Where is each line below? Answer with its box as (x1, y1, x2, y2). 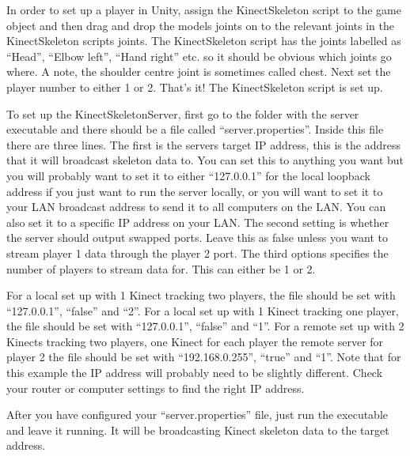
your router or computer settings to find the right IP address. (6, 379, 305, 396)
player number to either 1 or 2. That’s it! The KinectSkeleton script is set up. (6, 78, 383, 95)
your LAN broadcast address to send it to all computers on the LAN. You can (6, 198, 386, 215)
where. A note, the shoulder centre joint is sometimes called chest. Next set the (6, 63, 391, 80)
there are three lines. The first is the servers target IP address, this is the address (6, 136, 401, 153)
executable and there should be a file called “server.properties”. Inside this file (6, 121, 384, 138)
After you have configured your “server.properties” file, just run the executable (6, 406, 389, 423)
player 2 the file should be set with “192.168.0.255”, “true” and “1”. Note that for (6, 349, 401, 365)
